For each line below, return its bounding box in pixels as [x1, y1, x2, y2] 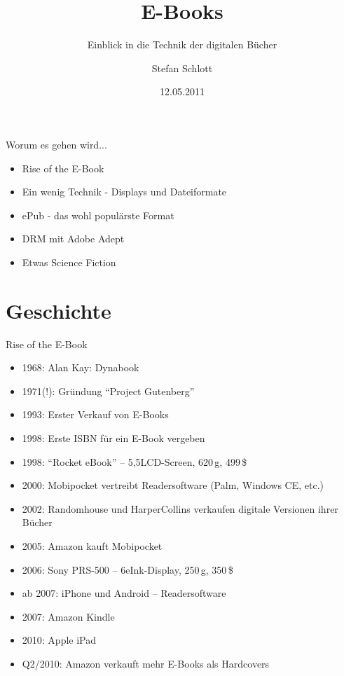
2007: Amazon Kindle [22, 609, 115, 623]
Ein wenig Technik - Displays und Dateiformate [22, 184, 227, 199]
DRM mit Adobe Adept [22, 231, 125, 246]
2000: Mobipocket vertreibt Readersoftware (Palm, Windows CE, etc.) [22, 478, 324, 492]
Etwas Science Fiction [22, 254, 116, 269]
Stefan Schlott [151, 60, 213, 75]
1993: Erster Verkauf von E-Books [22, 407, 169, 422]
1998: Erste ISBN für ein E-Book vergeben [22, 430, 205, 445]
